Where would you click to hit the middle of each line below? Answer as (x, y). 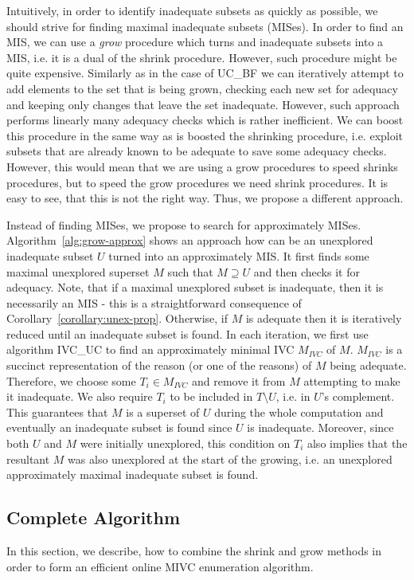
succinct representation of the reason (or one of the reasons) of (159, 365)
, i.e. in (293, 396)
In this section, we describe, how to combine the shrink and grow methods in (194, 551)
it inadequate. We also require (80, 396)
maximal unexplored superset (78, 271)
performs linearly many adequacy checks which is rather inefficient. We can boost (205, 120)
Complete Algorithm (94, 517)
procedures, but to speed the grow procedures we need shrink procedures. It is (197, 182)
